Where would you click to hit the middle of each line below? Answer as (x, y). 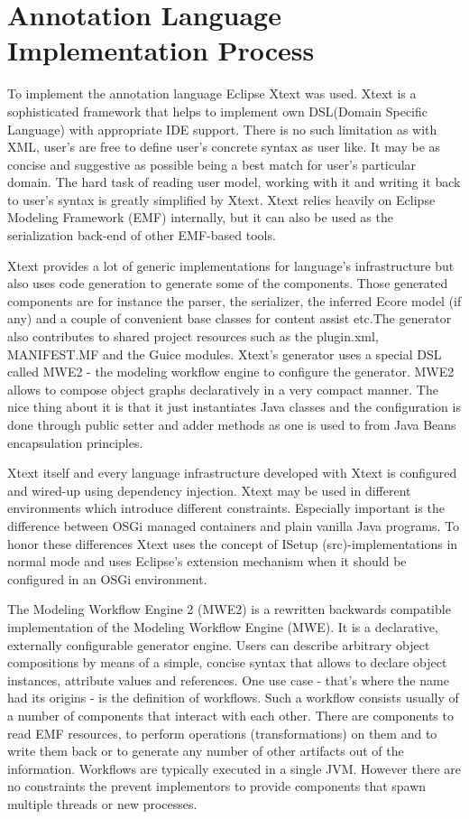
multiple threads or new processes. (102, 803)
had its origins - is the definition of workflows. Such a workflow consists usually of (233, 698)
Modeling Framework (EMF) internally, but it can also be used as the (200, 217)
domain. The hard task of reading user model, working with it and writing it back (234, 182)
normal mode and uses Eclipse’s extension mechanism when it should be (207, 561)
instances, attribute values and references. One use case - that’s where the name (228, 679)
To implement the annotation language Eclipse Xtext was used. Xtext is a (212, 93)
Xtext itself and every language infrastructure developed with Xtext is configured (232, 473)
